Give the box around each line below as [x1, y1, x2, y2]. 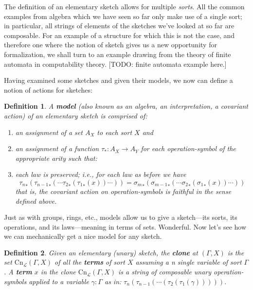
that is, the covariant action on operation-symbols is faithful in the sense [15, 186, 232, 196]
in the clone [40, 267, 76, 277]
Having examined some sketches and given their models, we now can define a [4, 75, 233, 85]
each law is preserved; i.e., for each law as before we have [15, 169, 186, 179]
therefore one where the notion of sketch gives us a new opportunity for [4, 39, 217, 50]
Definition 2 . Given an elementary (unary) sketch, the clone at [4, 247, 198, 257]
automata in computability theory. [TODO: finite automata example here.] [4, 58, 227, 69]
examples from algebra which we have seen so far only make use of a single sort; [4, 11, 242, 21]
